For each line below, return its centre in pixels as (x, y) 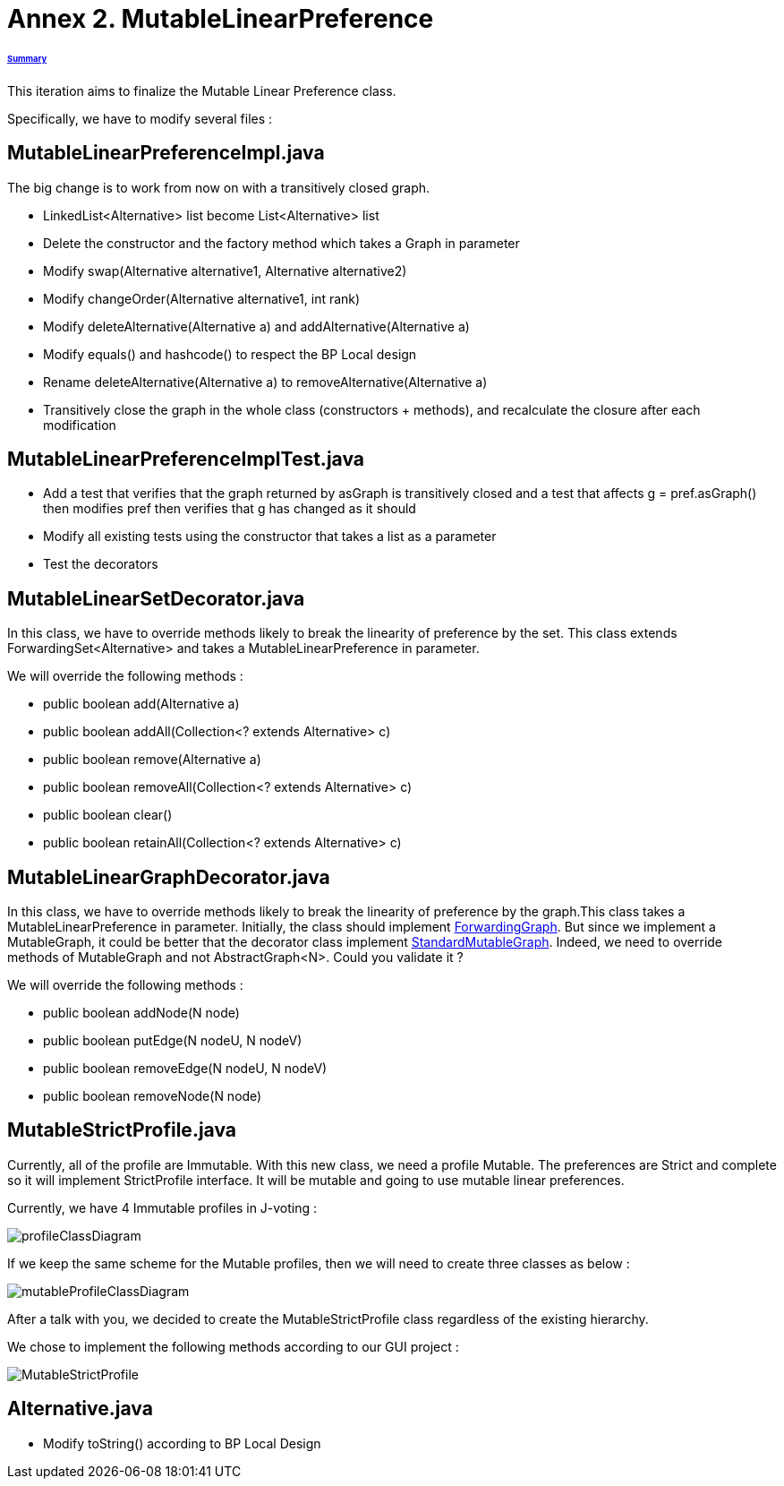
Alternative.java (80, 1409)
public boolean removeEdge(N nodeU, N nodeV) (185, 1069)
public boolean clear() (108, 815)
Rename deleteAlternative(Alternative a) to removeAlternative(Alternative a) (265, 382)
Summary (27, 58)
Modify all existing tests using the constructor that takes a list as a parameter (270, 537)
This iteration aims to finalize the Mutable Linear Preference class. (202, 90)
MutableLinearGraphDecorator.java (169, 877)
